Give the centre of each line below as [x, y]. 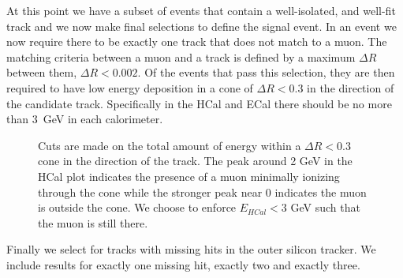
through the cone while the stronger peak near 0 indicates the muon [202, 192]
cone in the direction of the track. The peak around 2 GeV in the [195, 161]
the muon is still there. [93, 222]
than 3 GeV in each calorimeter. [85, 119]
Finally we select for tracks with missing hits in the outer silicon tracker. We [191, 249]
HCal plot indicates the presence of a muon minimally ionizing [189, 176]
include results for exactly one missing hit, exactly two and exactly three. [183, 264]
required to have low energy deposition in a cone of [130, 87]
